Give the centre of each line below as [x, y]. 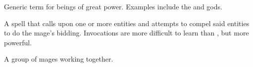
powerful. [18, 42]
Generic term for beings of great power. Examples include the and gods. [113, 6]
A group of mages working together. [59, 59]
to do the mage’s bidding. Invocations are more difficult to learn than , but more [126, 33]
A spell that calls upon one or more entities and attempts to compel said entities [127, 23]
